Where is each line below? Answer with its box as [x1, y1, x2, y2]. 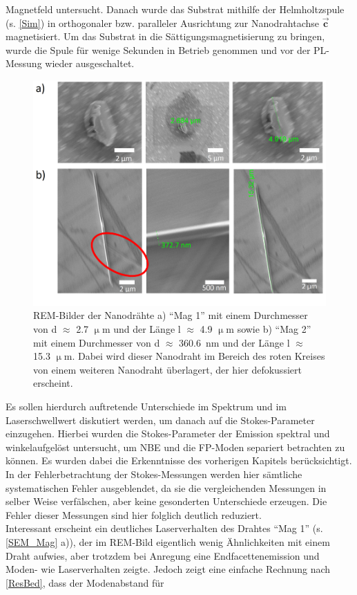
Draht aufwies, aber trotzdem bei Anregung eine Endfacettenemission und [6, 548, 320, 562]
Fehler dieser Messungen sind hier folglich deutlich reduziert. [6, 507, 262, 522]
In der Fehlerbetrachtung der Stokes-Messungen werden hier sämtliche [6, 467, 302, 481]
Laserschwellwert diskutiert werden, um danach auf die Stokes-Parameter [6, 412, 315, 427]
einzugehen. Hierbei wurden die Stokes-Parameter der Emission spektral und [6, 426, 330, 441]
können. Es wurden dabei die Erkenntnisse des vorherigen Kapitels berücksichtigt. [6, 453, 352, 468]
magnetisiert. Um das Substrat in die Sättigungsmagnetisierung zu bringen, [6, 29, 325, 44]
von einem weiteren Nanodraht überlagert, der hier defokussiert [33, 362, 302, 376]
